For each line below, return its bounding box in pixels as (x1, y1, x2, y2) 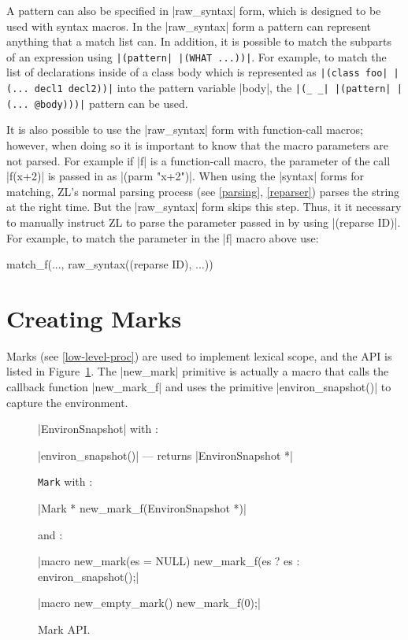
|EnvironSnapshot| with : (38, 420, 158, 437)
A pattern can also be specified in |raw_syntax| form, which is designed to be (6, 2, 381, 18)
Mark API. (38, 621, 91, 638)
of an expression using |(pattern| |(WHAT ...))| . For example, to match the (6, 48, 387, 65)
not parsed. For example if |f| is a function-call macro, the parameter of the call (6, 152, 391, 168)
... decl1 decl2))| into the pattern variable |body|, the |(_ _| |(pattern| (12, 80, 391, 96)
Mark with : (38, 473, 93, 490)
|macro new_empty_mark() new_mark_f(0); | (38, 594, 261, 611)
